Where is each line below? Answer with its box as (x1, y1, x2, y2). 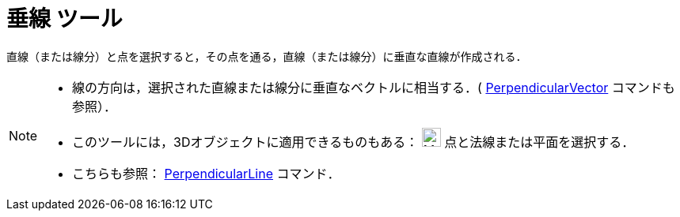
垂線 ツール (6, 6, 123, 32)
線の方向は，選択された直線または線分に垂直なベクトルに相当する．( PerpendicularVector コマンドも (72, 79, 675, 95)
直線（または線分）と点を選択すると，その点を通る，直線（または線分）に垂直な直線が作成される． (6, 49, 527, 63)
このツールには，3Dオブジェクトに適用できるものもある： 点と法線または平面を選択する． (72, 133, 635, 150)
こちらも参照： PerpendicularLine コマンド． (72, 165, 340, 181)
